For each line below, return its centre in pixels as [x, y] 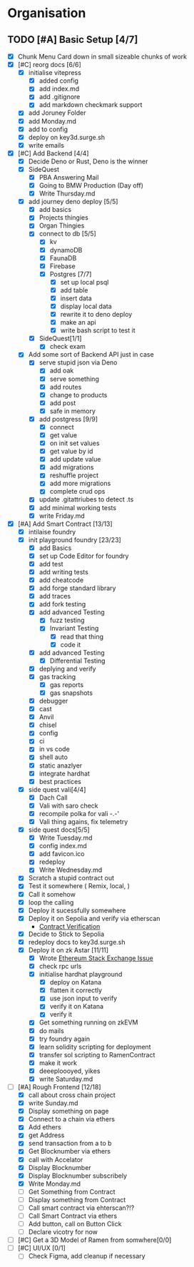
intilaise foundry [52, 531]
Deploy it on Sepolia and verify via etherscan [94, 918]
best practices [60, 781]
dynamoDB [66, 250]
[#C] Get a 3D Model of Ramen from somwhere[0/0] [95, 1240]
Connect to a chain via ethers [72, 1119]
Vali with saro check [68, 805]
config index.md [63, 846]
